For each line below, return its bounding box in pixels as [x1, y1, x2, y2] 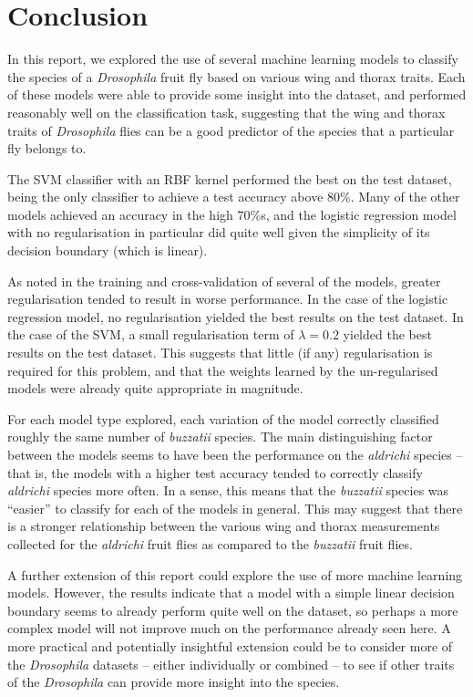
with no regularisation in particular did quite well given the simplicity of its [7, 223, 430, 242]
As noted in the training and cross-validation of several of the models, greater [7, 271, 441, 290]
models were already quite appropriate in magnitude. [7, 379, 303, 398]
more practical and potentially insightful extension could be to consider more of [7, 636, 453, 655]
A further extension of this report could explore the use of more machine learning [7, 565, 463, 584]
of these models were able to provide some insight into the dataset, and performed [7, 85, 467, 104]
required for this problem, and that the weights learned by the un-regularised [7, 360, 438, 380]
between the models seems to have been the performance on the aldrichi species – [7, 445, 463, 463]
